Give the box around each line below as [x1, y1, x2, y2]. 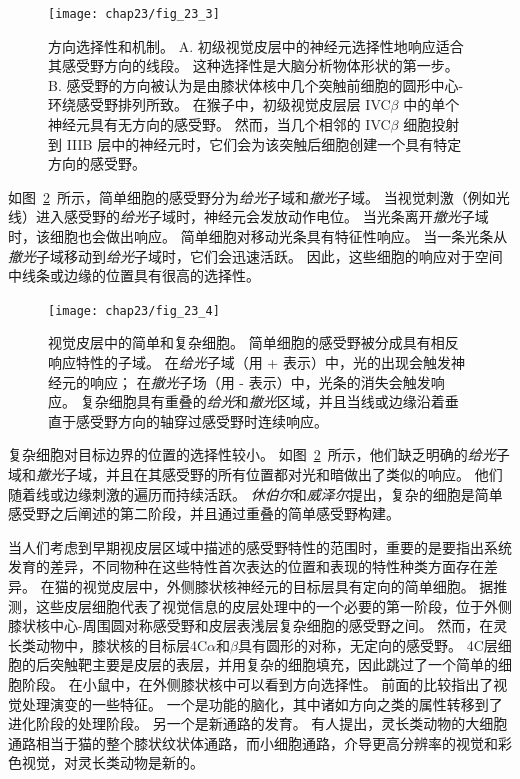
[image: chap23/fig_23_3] [48, 7, 220, 21]
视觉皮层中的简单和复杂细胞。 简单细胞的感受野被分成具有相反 [48, 332, 459, 353]
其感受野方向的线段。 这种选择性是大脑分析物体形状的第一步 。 [48, 55, 459, 76]
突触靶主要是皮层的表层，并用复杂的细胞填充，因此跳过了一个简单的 [49, 654, 498, 675]
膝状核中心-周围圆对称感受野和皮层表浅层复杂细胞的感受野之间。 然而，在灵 [8, 615, 508, 636]
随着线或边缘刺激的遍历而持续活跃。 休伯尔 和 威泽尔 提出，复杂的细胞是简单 [8, 483, 503, 504]
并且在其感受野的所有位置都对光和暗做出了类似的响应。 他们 [105, 464, 503, 484]
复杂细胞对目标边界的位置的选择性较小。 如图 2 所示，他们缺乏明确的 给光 [8, 444, 496, 465]
